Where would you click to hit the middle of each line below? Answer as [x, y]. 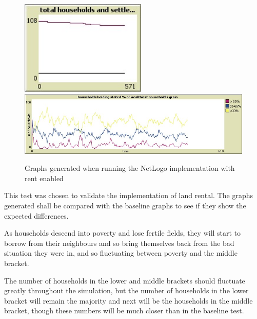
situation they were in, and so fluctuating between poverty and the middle [121, 253]
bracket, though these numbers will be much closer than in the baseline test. [124, 311]
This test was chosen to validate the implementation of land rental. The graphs [128, 195]
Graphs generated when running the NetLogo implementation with [130, 168]
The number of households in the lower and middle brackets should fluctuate [125, 280]
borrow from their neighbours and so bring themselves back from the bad [119, 243]
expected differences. [36, 215]
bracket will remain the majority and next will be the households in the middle [128, 300]
